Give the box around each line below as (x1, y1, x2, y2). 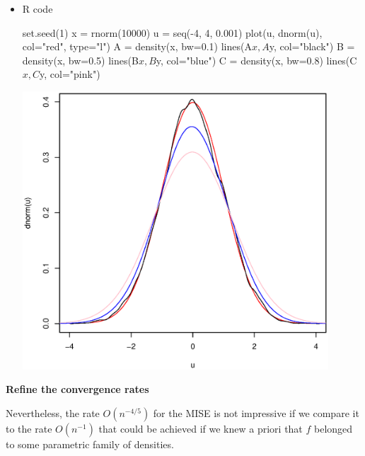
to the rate (6, 421, 52, 436)
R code (22, 1, 53, 16)
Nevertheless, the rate (6, 406, 100, 421)
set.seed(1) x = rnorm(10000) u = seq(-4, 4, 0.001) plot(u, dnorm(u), (22, 25, 323, 40)
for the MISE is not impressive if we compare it (153, 406, 359, 421)
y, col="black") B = (269, 39, 355, 54)
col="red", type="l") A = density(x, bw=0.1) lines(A (22, 39, 252, 54)
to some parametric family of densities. (6, 437, 174, 452)
